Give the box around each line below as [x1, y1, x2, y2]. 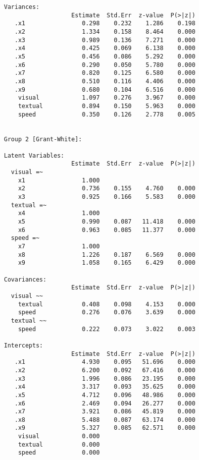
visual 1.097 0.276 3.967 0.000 [18, 94, 196, 102]
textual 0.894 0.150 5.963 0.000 [18, 102, 196, 110]
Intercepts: [4, 342, 43, 349]
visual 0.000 [18, 433, 100, 440]
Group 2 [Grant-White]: [4, 135, 82, 143]
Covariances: [4, 276, 47, 283]
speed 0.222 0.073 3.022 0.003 [18, 325, 196, 333]
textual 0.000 [18, 441, 100, 448]
